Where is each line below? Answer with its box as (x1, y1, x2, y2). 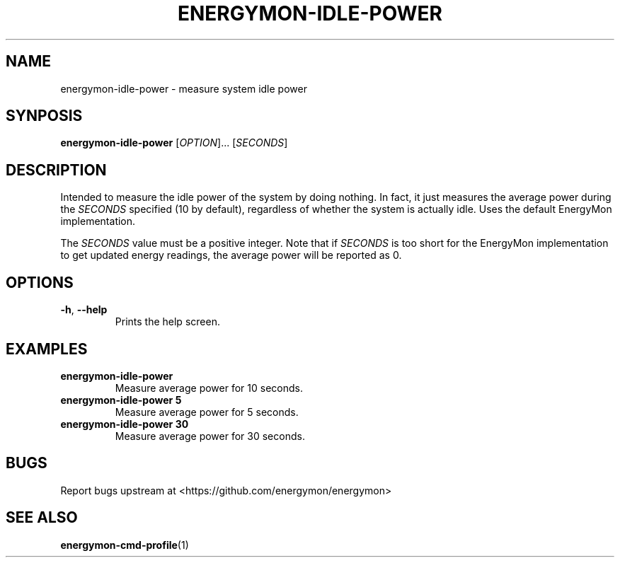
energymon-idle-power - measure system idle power (60, 82, 307, 95)
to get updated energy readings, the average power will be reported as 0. (60, 249, 402, 262)
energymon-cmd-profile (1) (60, 538, 189, 551)
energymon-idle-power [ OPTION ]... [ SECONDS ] (60, 137, 288, 149)
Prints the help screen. (115, 315, 220, 328)
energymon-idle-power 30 (60, 417, 189, 430)
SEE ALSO (6, 509, 78, 527)
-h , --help (60, 303, 108, 316)
